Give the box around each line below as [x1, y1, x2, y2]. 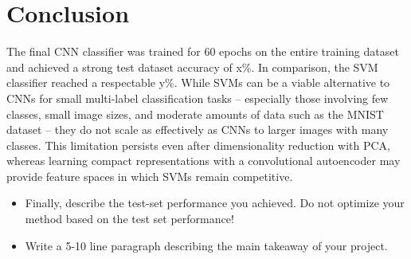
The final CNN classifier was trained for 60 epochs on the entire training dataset [6, 43, 399, 60]
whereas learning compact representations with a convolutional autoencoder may [6, 152, 401, 169]
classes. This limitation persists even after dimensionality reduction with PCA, [6, 136, 390, 153]
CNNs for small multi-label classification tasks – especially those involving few [6, 89, 389, 106]
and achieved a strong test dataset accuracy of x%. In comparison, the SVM [6, 58, 378, 75]
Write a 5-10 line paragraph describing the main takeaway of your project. [25, 237, 388, 253]
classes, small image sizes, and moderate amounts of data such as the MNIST [6, 105, 384, 122]
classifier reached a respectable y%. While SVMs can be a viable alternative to [6, 74, 390, 91]
